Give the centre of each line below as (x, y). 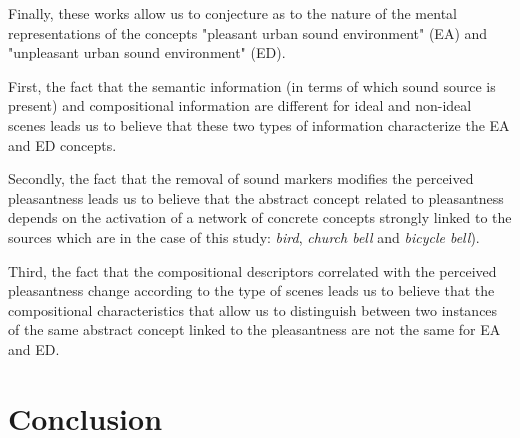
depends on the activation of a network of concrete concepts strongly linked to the (260, 217)
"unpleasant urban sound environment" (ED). (147, 52)
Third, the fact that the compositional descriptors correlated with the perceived (252, 270)
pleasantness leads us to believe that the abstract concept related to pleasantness (256, 197)
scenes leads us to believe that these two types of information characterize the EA (259, 124)
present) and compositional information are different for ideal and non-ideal (240, 105)
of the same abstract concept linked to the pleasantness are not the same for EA (254, 329)
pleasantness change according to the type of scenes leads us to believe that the (251, 290)
